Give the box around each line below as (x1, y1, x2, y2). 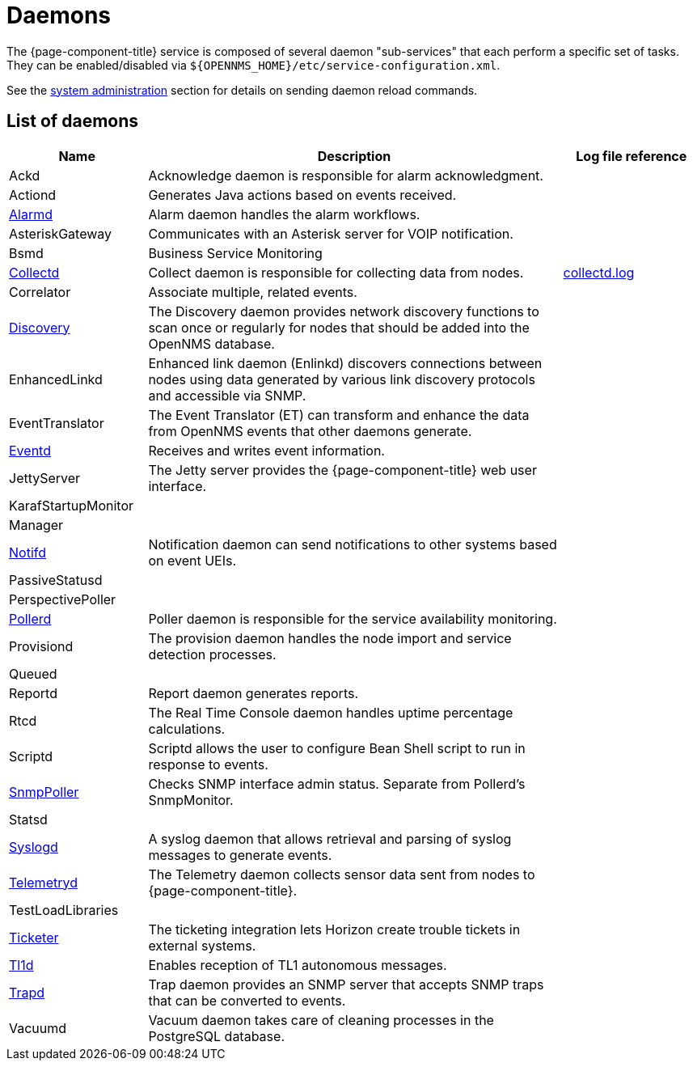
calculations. (148, 720, 226, 737)
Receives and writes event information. (148, 442, 385, 459)
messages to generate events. (148, 846, 332, 863)
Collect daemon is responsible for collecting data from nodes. (148, 264, 524, 281)
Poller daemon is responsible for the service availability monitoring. (148, 610, 557, 627)
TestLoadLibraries (9, 901, 119, 918)
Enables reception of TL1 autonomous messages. (148, 956, 447, 973)
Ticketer (9, 929, 59, 946)
